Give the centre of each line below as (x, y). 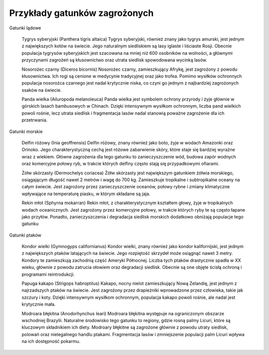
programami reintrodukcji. (48, 274)
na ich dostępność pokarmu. (51, 342)
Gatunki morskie (26, 131)
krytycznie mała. (39, 304)
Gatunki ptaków (25, 235)
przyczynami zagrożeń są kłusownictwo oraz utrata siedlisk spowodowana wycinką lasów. (115, 60)
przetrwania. (35, 120)
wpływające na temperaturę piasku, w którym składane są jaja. (86, 194)
